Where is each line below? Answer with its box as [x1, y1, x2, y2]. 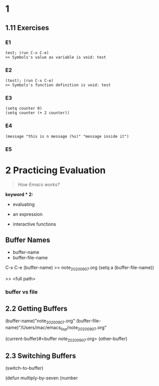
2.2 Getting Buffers [5, 304, 68, 313]
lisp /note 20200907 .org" [60, 324, 107, 332]
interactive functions [12, 221, 56, 227]
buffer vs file [5, 288, 38, 296]
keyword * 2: [5, 191, 33, 197]
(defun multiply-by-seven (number [5, 375, 78, 381]
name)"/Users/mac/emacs [5, 324, 61, 330]
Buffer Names [5, 236, 51, 245]
